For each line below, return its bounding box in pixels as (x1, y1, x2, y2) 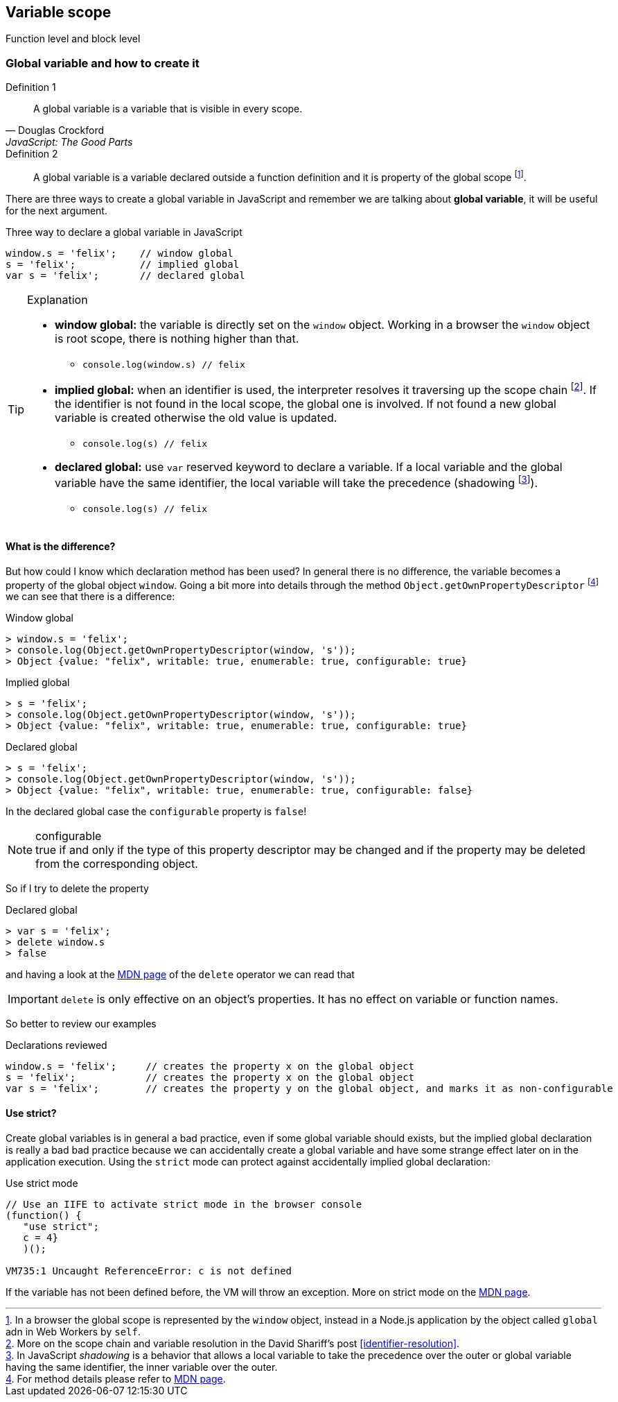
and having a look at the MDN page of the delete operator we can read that (6, 968, 355, 981)
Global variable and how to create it (6, 55, 200, 70)
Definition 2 (6, 148, 58, 160)
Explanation (27, 292, 88, 307)
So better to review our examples (6, 1018, 157, 1030)
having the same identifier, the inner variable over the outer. (6, 1360, 278, 1373)
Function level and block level (6, 33, 141, 45)
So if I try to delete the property (6, 882, 149, 895)
